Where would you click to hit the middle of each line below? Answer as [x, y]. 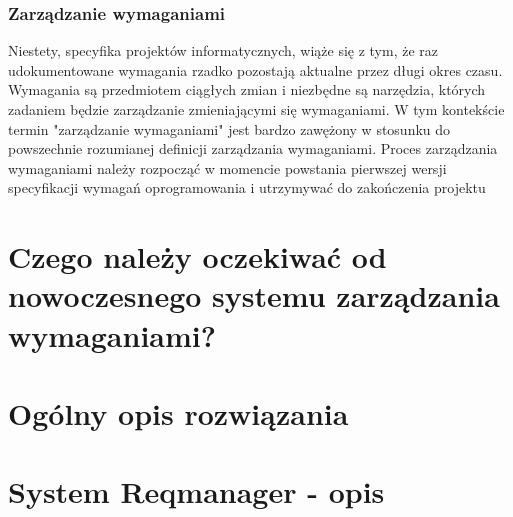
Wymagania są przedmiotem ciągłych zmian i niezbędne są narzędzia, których [247, 89]
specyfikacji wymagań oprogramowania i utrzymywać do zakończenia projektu [247, 187]
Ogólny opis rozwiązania [178, 412]
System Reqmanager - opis [196, 491]
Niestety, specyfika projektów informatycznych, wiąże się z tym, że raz [223, 50]
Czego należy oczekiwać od [197, 256]
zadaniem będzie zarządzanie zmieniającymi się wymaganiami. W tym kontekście [256, 109]
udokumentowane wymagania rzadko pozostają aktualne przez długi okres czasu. [255, 69]
